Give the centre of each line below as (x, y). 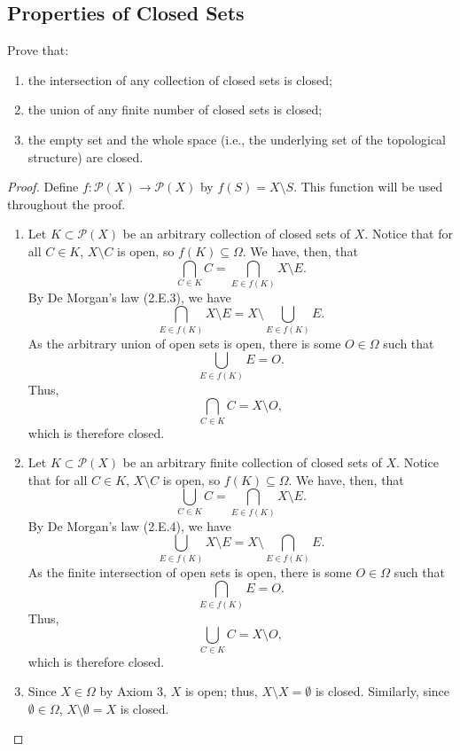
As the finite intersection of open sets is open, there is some (190, 571)
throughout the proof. (66, 203)
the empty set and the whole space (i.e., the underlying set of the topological (237, 139)
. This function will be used (368, 187)
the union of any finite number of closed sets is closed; (175, 110)
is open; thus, (221, 691)
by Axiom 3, (133, 691)
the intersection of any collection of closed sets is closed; (180, 79)
